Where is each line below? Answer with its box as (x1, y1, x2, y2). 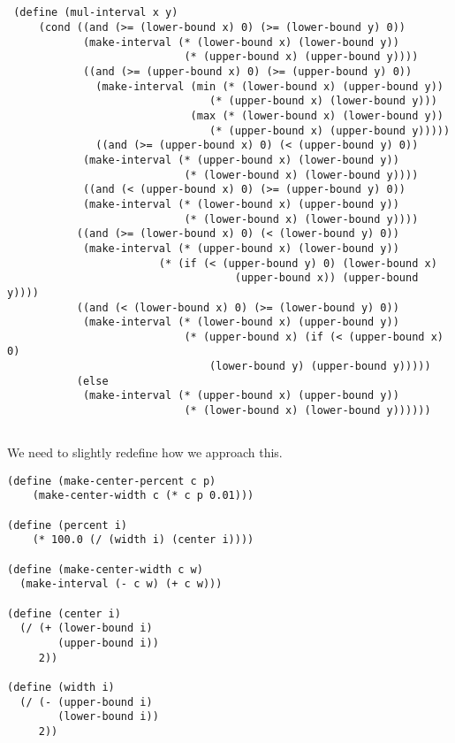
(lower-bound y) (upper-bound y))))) (209, 360, 431, 373)
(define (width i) (7, 680, 115, 693)
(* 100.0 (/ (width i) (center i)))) (32, 533, 254, 547)
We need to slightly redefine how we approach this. (7, 443, 283, 462)
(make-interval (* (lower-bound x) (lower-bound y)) (82, 35, 399, 49)
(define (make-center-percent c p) (7, 474, 216, 487)
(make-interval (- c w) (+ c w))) (19, 578, 223, 591)
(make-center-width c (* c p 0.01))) (32, 489, 254, 502)
